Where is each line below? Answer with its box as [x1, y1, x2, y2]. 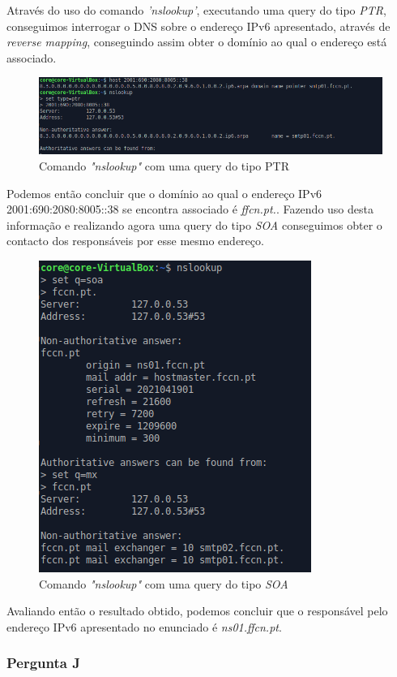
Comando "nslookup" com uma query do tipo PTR [39, 157, 289, 174]
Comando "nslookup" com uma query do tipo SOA [39, 575, 288, 592]
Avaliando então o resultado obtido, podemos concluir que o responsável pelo [6, 602, 388, 619]
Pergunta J [6, 653, 80, 673]
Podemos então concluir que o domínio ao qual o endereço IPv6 [6, 184, 322, 201]
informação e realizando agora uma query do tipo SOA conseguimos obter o [6, 216, 382, 233]
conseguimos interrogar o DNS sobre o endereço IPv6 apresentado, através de [6, 17, 391, 34]
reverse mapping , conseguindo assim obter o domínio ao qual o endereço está [6, 33, 387, 50]
